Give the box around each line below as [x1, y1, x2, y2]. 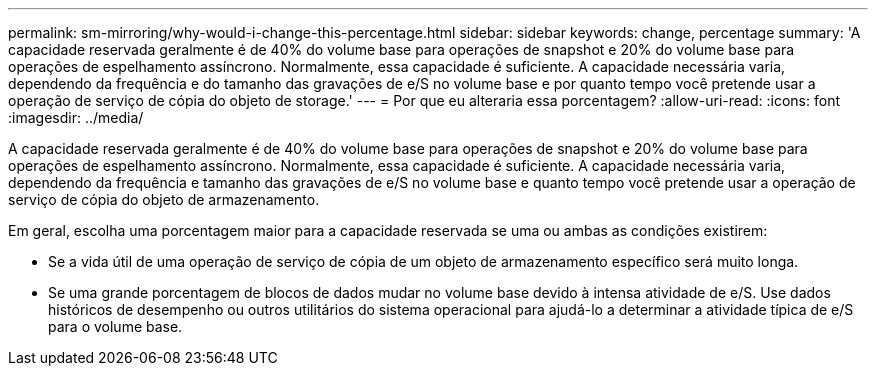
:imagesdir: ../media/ [8, 109, 144, 126]
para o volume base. [48, 318, 183, 335]
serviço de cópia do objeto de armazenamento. [8, 191, 320, 208]
